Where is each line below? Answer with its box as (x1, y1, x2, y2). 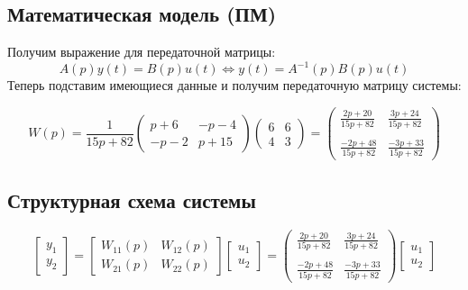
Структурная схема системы (7, 186, 256, 213)
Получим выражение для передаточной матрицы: (7, 42, 276, 61)
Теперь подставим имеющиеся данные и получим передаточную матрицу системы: (7, 76, 462, 95)
